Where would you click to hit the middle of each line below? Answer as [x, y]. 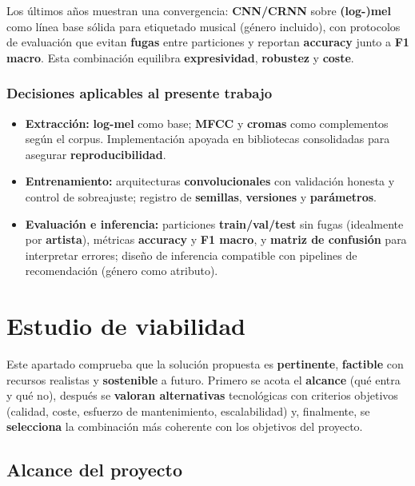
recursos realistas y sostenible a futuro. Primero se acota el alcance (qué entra [204, 379]
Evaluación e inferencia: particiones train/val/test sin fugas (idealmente [214, 223]
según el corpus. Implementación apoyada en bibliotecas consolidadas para [207, 139]
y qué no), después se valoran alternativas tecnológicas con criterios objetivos [202, 395]
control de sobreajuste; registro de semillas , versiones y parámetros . [201, 196]
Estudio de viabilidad [126, 326]
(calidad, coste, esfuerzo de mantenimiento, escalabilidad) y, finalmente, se [188, 410]
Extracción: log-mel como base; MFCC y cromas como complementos [207, 123]
